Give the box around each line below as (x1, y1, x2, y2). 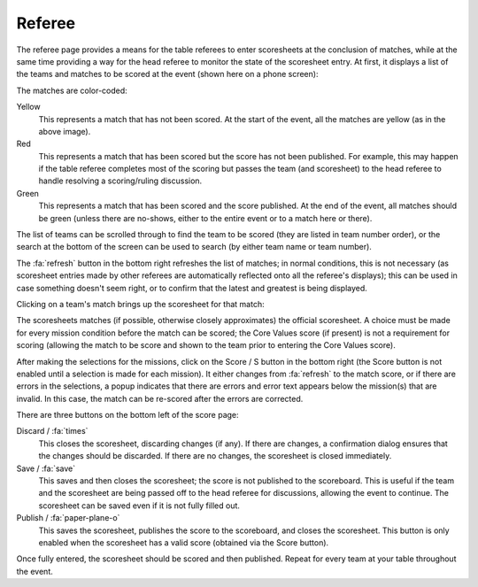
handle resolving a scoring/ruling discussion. (38, 175, 203, 186)
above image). (38, 126, 91, 136)
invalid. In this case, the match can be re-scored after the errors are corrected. (16, 393, 304, 404)
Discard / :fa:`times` (16, 426, 89, 436)
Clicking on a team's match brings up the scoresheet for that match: (16, 298, 265, 309)
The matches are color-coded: (16, 85, 127, 96)
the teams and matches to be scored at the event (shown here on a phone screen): (16, 69, 319, 80)
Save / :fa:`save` (16, 463, 76, 474)
